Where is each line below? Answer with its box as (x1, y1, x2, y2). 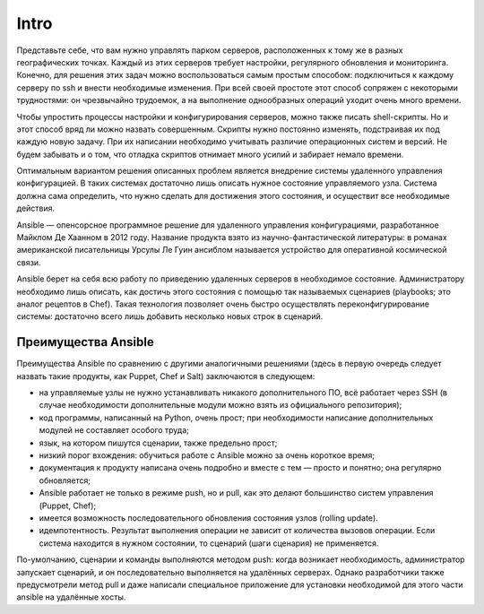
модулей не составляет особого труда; (39, 425, 190, 436)
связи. (16, 256, 41, 268)
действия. (16, 203, 56, 214)
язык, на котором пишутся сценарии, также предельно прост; (39, 437, 278, 448)
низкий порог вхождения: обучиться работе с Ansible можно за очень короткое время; (39, 450, 376, 461)
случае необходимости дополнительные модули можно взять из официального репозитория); (39, 400, 402, 411)
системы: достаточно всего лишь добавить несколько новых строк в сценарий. (16, 311, 324, 322)
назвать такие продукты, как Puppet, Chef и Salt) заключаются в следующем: (16, 370, 315, 381)
